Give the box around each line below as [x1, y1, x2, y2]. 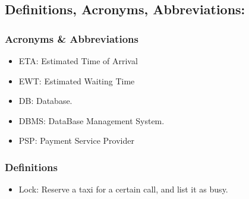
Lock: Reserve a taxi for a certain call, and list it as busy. [18, 183, 228, 195]
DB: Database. [18, 94, 73, 107]
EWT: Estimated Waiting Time [18, 74, 135, 87]
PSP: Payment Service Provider [18, 134, 134, 147]
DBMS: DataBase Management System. [18, 114, 165, 127]
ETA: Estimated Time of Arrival [18, 55, 138, 67]
